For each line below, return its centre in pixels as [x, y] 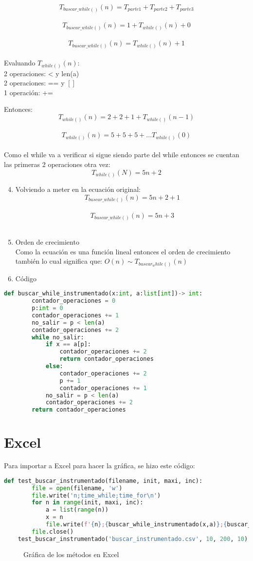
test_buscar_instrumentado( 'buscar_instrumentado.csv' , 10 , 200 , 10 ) [133, 539]
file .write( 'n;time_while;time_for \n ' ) [96, 495]
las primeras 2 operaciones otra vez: [57, 164]
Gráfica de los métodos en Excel [71, 554]
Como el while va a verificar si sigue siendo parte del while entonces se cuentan [122, 155]
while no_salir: [58, 337]
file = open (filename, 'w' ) [77, 488]
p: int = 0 [47, 308]
